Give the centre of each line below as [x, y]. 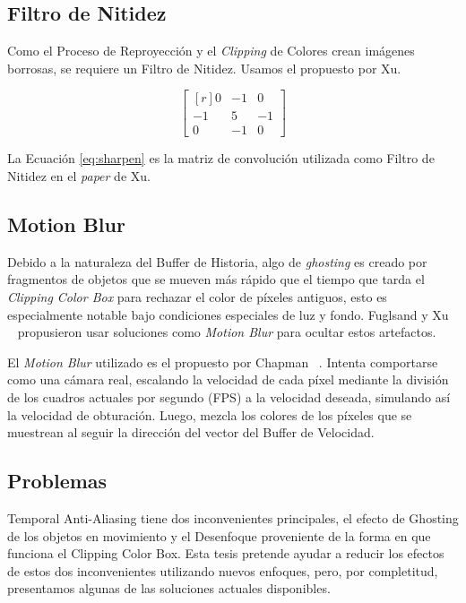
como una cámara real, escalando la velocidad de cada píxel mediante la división [228, 379]
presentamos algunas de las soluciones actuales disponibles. [169, 588]
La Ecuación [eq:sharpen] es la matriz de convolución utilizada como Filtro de [221, 158]
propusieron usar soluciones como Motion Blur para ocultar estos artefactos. [227, 332]
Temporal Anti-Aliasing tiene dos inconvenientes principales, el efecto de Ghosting [233, 518]
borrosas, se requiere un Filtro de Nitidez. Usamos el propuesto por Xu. [204, 68]
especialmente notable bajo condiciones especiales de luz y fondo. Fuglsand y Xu [228, 314]
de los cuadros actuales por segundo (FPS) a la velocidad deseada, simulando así [229, 397]
